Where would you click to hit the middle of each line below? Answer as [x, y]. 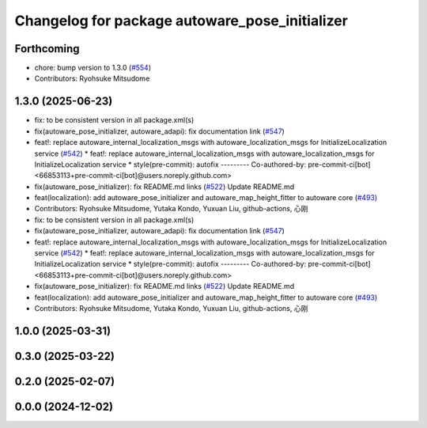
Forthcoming [47, 49]
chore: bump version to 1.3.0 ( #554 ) [93, 68]
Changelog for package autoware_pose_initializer [181, 21]
